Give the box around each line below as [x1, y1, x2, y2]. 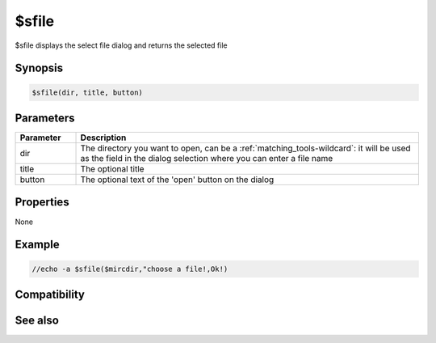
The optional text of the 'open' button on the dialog [80, 174, 275, 185]
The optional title [80, 163, 145, 175]
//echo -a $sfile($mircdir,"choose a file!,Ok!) [31, 264, 228, 273]
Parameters [15, 111, 75, 125]
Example [15, 238, 60, 252]
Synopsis [15, 61, 64, 75]
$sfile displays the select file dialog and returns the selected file [15, 40, 228, 50]
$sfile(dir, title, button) [31, 87, 143, 97]
